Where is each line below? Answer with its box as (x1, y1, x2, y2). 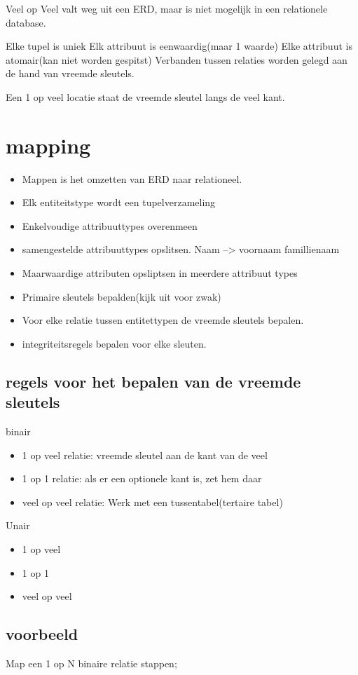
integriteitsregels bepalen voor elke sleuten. (22, 336, 207, 350)
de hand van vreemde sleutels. (6, 66, 135, 81)
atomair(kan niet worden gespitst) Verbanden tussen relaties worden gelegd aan (6, 52, 347, 67)
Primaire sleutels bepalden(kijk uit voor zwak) (22, 289, 221, 304)
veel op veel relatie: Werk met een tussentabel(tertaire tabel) (22, 494, 283, 509)
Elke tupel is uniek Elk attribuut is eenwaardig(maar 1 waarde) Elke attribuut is (6, 39, 352, 53)
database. (6, 15, 46, 29)
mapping (6, 130, 91, 159)
